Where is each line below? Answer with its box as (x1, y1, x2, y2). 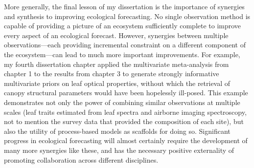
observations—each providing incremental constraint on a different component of (4, 40, 246, 50)
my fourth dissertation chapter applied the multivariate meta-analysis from (4, 59, 229, 69)
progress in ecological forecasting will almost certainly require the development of (4, 135, 248, 146)
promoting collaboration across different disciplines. (4, 154, 159, 165)
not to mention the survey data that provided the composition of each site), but (4, 116, 244, 126)
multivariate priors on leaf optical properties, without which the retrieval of (4, 78, 231, 88)
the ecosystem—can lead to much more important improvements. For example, (4, 49, 240, 59)
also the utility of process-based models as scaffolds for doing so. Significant (4, 126, 231, 136)
